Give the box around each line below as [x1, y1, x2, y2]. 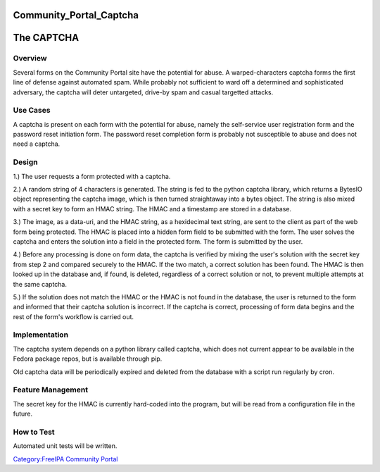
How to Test [13, 427, 56, 437]
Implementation [13, 330, 69, 340]
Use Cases [13, 106, 51, 116]
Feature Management [13, 385, 88, 395]
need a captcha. [13, 139, 61, 148]
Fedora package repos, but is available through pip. [13, 354, 163, 363]
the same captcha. [13, 280, 67, 288]
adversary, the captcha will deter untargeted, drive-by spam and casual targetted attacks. [13, 88, 274, 97]
